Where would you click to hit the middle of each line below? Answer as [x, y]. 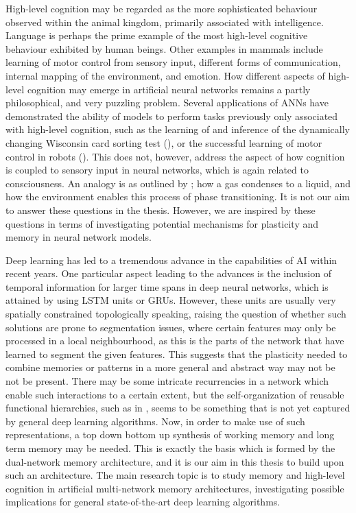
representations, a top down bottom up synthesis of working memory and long [170, 434]
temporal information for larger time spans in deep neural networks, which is [167, 286]
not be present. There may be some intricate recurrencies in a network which [167, 381]
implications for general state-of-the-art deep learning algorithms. [143, 502]
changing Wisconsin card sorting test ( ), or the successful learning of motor [164, 142]
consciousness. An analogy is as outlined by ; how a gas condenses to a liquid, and [178, 183]
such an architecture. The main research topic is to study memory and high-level [175, 475]
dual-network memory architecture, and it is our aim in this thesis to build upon [175, 461]
